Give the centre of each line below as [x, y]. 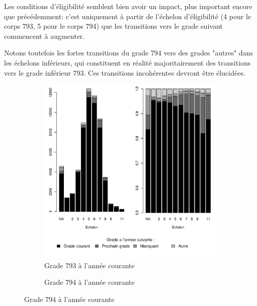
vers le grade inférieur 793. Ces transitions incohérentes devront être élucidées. [125, 72]
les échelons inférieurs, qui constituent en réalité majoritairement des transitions [127, 62]
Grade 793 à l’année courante [90, 265]
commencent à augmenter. [45, 36]
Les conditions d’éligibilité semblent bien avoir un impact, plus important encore [128, 6]
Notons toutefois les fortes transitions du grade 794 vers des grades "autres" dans [128, 53]
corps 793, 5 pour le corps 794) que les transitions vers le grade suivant [113, 26]
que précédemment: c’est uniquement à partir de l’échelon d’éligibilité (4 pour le [128, 16]
